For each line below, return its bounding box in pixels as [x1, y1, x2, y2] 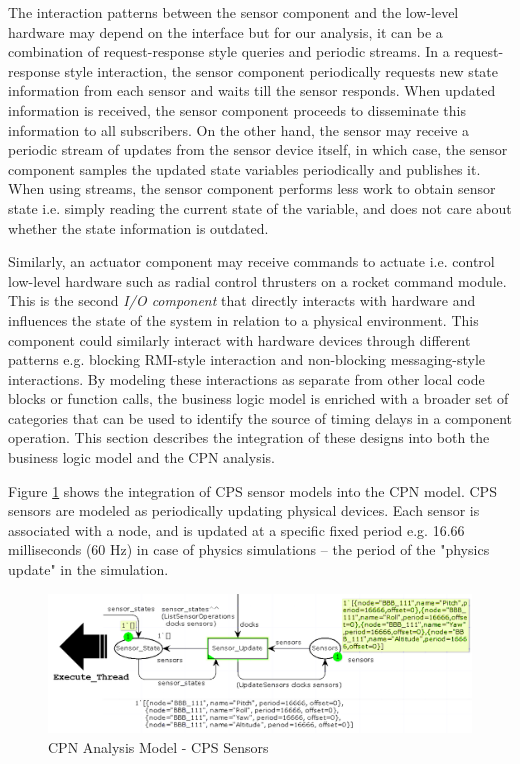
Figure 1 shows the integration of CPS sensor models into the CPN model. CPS [8, 480, 497, 501]
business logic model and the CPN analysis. [8, 447, 275, 468]
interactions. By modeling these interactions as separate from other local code [8, 368, 485, 389]
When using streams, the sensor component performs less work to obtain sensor [8, 178, 496, 199]
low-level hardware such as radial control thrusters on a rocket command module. [8, 270, 507, 291]
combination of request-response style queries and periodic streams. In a [8, 41, 450, 62]
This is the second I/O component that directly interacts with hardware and [8, 290, 476, 311]
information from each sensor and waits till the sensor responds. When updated [8, 80, 496, 101]
